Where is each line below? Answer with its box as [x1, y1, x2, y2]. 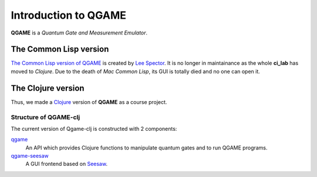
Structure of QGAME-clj [11, 113, 80, 121]
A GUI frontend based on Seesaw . [25, 161, 108, 168]
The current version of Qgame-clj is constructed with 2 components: [11, 125, 177, 132]
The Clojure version [11, 83, 85, 93]
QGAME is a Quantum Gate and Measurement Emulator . [11, 29, 148, 36]
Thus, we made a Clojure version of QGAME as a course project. [11, 98, 167, 105]
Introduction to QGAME [11, 9, 126, 22]
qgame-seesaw [11, 152, 49, 159]
